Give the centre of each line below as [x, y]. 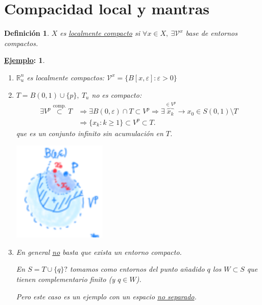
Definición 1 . [27, 33]
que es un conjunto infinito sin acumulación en [90, 133]
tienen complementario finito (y [66, 279]
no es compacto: [117, 94]
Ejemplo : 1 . [25, 60]
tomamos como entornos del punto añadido [137, 269]
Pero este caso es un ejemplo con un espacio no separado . [106, 296]
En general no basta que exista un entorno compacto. [99, 252]
